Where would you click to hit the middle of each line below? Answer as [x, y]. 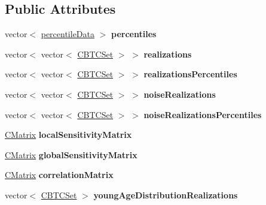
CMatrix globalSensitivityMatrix [71, 154]
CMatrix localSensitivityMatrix [68, 135]
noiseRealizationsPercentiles [203, 114]
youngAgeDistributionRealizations [166, 195]
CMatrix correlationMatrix [59, 175]
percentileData [68, 34]
